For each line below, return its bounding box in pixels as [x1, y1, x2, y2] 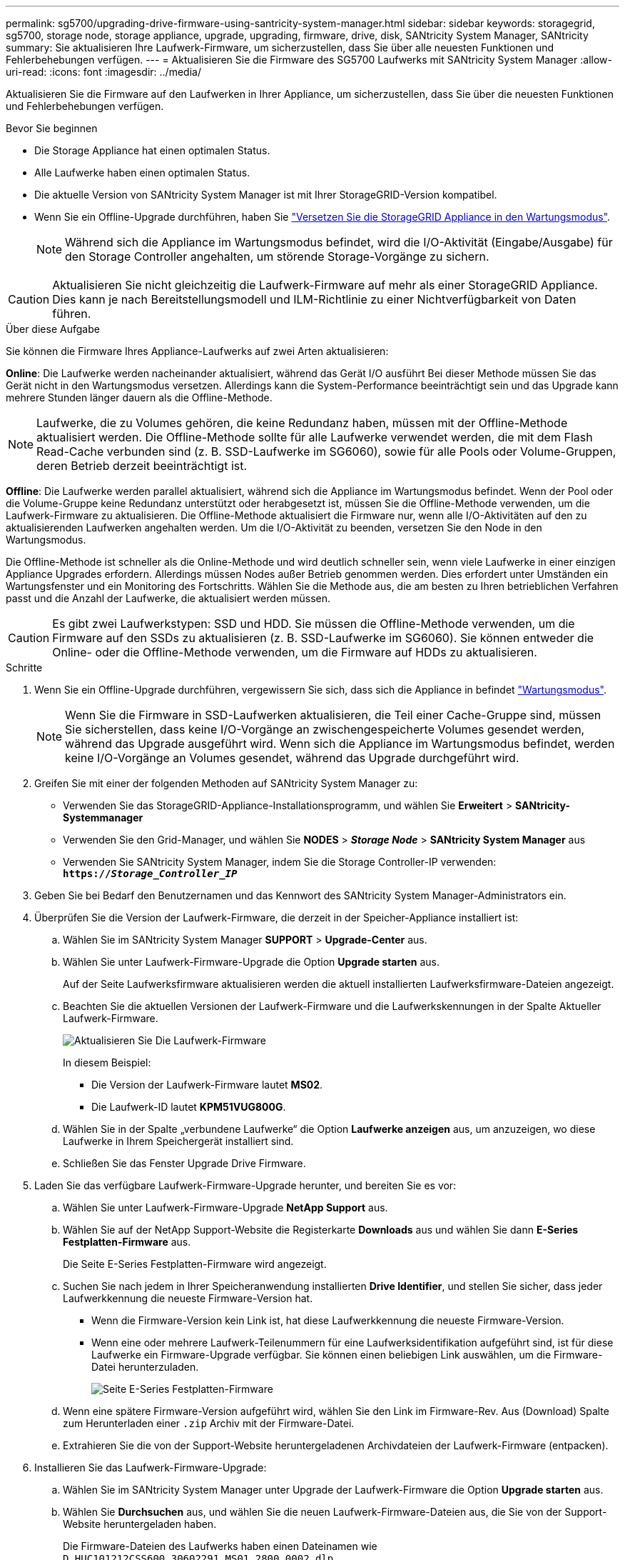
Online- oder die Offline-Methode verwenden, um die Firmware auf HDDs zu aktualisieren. [52, 645, 537, 659]
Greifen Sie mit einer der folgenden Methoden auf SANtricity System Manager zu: [34, 777, 418, 789]
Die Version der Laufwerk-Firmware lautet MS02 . [91, 1079, 323, 1091]
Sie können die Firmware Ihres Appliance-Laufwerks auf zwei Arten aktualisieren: [6, 345, 389, 357]
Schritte [6, 661, 43, 674]
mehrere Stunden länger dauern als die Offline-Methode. [6, 391, 273, 404]
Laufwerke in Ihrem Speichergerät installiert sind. [63, 1135, 294, 1147]
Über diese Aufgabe [6, 323, 100, 335]
